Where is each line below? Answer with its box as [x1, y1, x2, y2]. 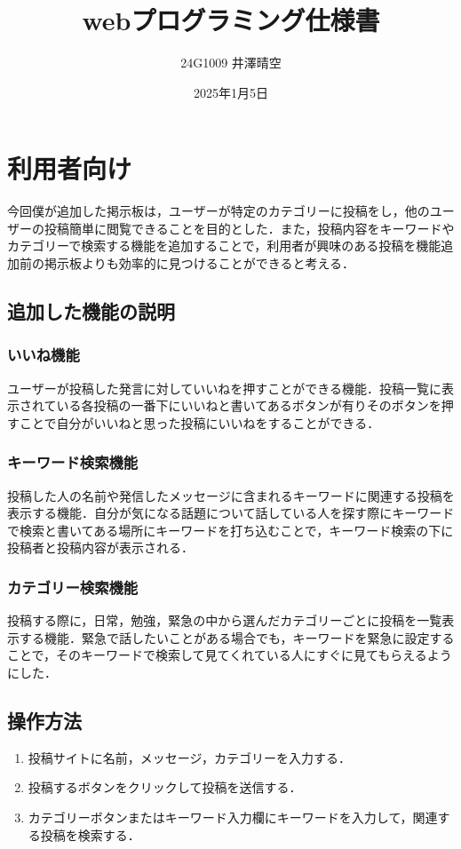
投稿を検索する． [40, 825, 140, 844]
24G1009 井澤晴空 [180, 53, 282, 72]
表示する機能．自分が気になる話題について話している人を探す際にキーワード [7, 504, 455, 522]
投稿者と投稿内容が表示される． [7, 538, 194, 557]
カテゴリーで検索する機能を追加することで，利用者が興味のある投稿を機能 [7, 236, 441, 255]
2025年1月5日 [194, 83, 268, 101]
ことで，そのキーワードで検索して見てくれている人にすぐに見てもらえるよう [7, 646, 452, 664]
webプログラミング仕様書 [82, 2, 380, 38]
